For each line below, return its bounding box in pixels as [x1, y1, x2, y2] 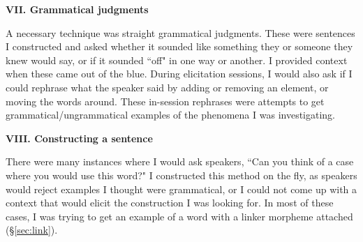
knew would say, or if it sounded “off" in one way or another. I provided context [6, 52, 348, 67]
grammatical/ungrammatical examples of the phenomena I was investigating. [6, 107, 336, 122]
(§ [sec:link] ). [6, 222, 58, 237]
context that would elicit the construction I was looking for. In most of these [6, 195, 334, 210]
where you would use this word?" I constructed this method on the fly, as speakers [6, 167, 357, 182]
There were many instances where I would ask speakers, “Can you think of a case [6, 154, 354, 169]
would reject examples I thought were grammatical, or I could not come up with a [6, 181, 357, 196]
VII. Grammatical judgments [6, 2, 149, 16]
